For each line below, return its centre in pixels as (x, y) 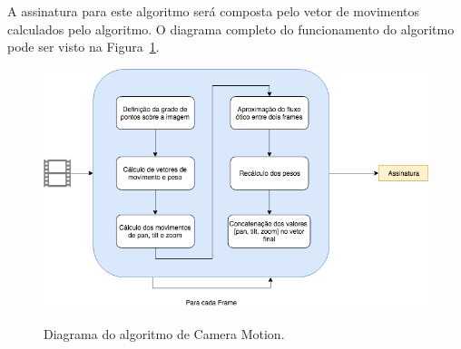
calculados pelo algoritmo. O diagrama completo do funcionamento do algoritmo (231, 29)
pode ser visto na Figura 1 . (83, 47)
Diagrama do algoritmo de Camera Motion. (164, 333)
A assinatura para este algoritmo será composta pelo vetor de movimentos (214, 11)
